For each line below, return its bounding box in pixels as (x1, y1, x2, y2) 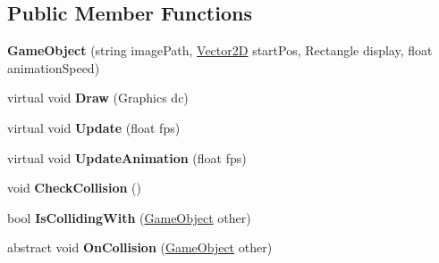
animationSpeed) (7, 58, 100, 77)
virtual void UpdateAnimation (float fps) (7, 148, 247, 167)
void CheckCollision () (7, 178, 141, 197)
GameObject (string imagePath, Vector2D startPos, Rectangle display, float (7, 41, 433, 60)
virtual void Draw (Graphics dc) (7, 88, 189, 107)
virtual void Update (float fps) (7, 118, 181, 136)
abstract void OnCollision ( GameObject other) (7, 238, 273, 257)
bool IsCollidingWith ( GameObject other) (7, 208, 251, 226)
